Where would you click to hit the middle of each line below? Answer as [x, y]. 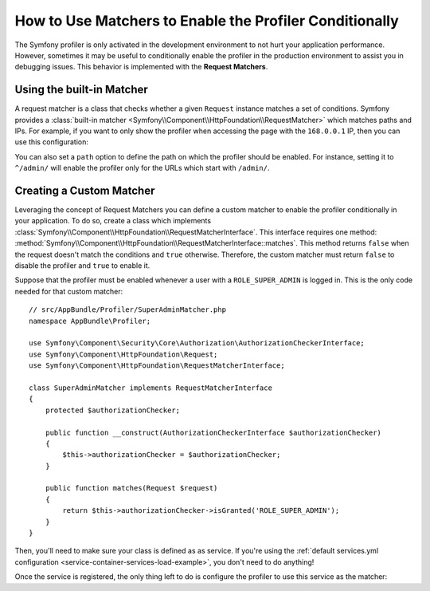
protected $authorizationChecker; [113, 410]
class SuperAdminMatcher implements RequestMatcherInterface [150, 388]
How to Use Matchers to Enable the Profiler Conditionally [207, 21]
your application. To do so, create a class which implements [113, 221]
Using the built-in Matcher [82, 90]
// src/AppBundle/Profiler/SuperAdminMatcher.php [128, 310]
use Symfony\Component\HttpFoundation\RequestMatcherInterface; [157, 366]
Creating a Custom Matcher [85, 191]
